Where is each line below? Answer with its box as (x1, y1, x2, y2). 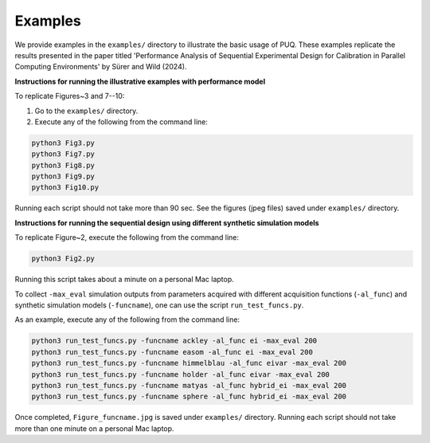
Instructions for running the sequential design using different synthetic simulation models (14, 218, 319, 227)
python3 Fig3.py (31, 138, 96, 147)
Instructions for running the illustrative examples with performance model (14, 76, 266, 86)
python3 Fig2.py (31, 254, 96, 263)
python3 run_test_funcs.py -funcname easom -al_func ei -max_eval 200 (31, 347, 314, 356)
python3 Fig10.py (31, 183, 100, 192)
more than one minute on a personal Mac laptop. (14, 423, 174, 433)
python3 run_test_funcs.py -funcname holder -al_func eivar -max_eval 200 (31, 370, 330, 378)
